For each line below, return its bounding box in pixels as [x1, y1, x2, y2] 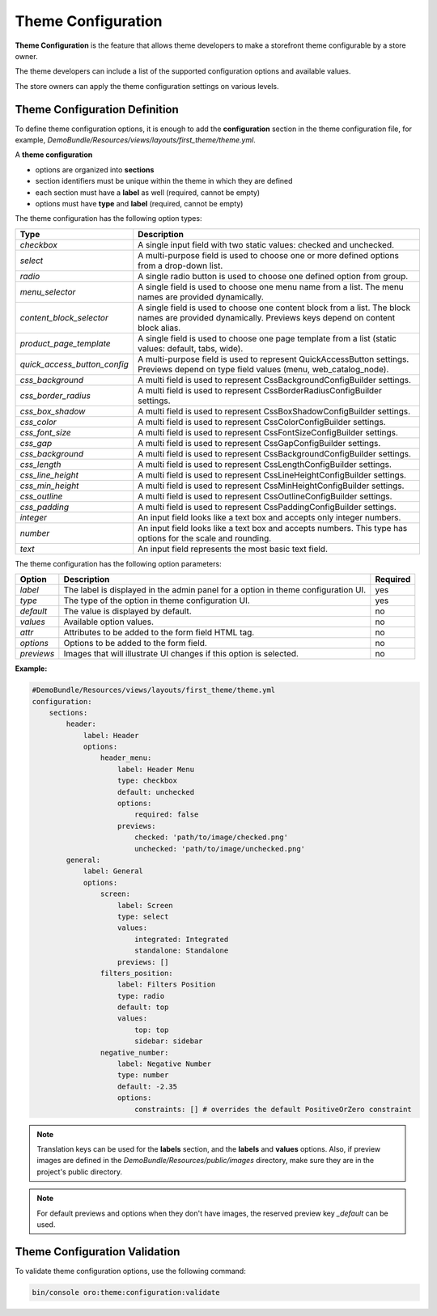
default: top [117, 1003, 169, 1012]
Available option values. [63, 616, 154, 627]
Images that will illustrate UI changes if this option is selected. [63, 648, 299, 660]
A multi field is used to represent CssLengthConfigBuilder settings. [138, 458, 392, 469]
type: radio [117, 991, 165, 1000]
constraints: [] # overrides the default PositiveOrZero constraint [134, 1105, 412, 1114]
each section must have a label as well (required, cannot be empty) [35, 187, 261, 197]
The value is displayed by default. [63, 605, 192, 617]
